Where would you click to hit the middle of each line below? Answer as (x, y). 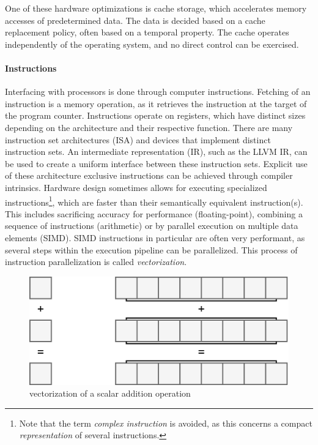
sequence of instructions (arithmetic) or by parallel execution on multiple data (152, 226)
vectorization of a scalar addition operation (110, 393)
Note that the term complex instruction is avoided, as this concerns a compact (166, 423)
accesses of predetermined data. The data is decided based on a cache (135, 20)
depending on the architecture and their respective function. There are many (149, 127)
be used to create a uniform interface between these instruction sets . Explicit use (156, 163)
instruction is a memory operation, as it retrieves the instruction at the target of (156, 103)
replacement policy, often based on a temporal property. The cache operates (147, 32)
